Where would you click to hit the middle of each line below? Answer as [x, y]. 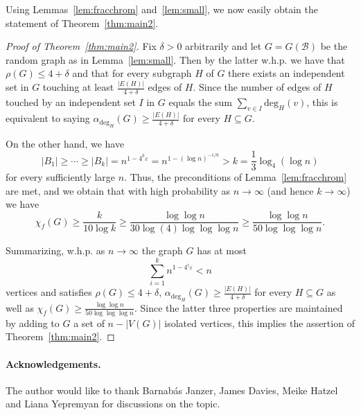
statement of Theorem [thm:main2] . [82, 23]
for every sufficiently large [61, 177]
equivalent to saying [48, 118]
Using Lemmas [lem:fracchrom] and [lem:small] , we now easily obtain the [162, 9]
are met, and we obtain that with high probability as [118, 190]
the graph [162, 250]
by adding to [33, 323]
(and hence [290, 190]
